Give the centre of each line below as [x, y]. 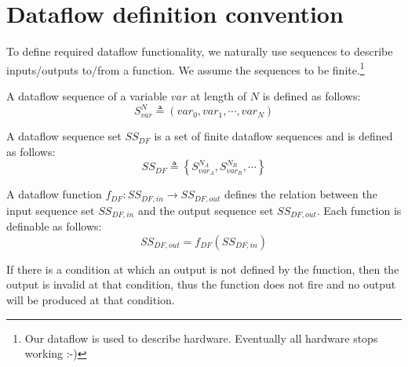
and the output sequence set [206, 210]
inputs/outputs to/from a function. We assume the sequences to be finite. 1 [186, 68]
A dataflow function [54, 194]
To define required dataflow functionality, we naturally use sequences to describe [200, 51]
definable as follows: [54, 226]
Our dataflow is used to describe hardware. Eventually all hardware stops [201, 338]
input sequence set [51, 210]
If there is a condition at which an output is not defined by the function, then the [203, 269]
